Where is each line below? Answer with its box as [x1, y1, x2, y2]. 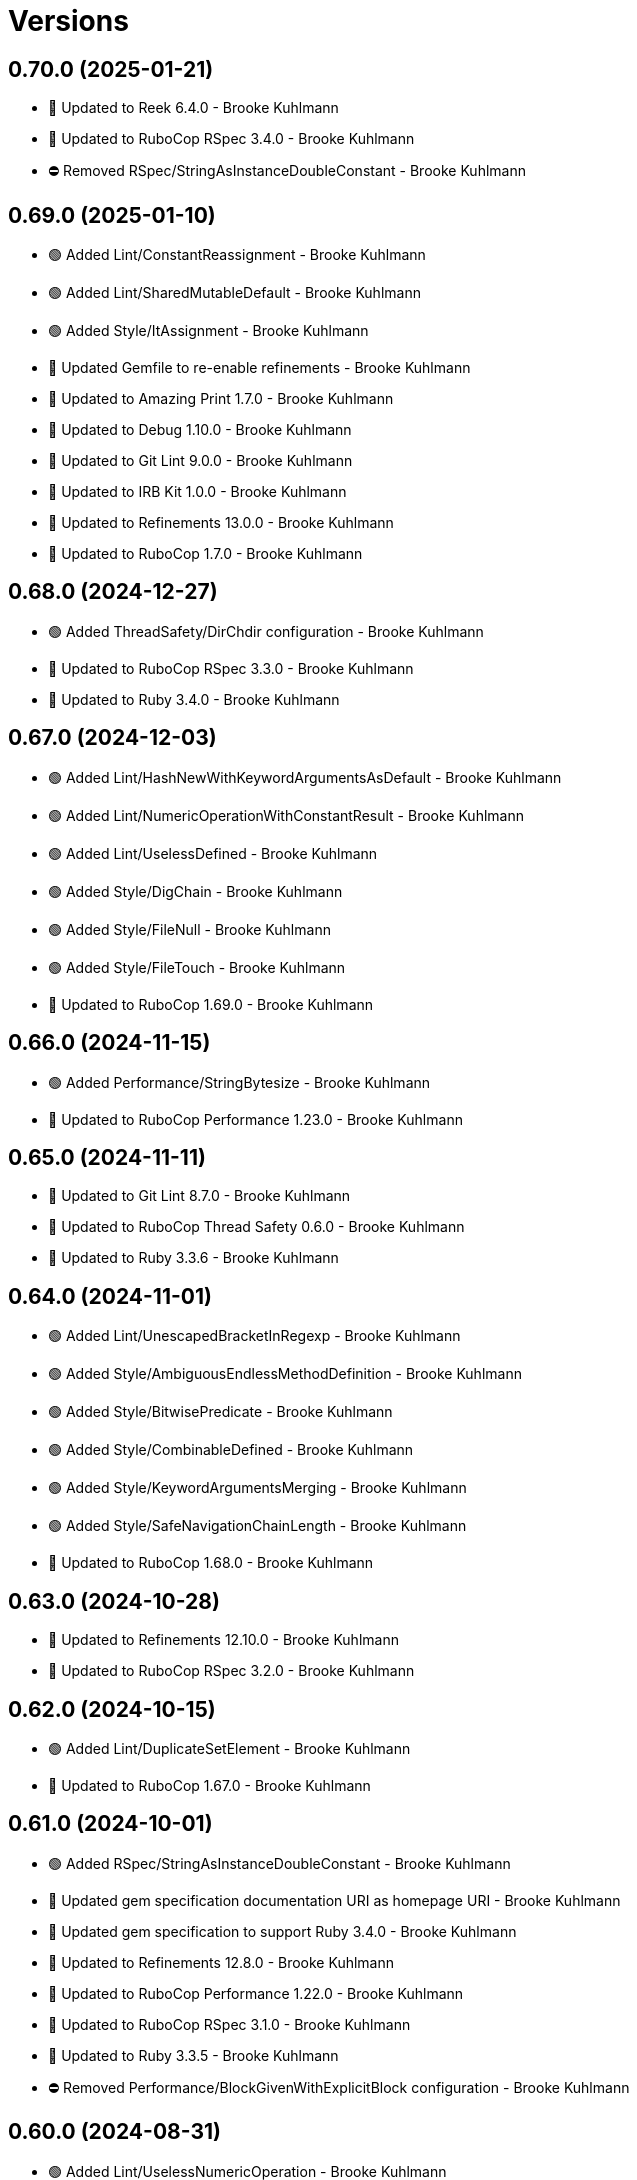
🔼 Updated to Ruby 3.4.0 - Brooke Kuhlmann [48, 690, 340, 708]
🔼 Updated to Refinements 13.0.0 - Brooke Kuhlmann [48, 514, 394, 532]
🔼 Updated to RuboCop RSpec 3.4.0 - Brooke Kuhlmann [48, 130, 415, 148]
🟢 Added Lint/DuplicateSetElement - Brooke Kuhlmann [48, 1739, 411, 1757]
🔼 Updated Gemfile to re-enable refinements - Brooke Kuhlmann [48, 359, 471, 377]
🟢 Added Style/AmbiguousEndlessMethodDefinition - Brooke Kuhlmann [48, 1365, 522, 1383]
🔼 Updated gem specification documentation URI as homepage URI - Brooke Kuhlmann [48, 1891, 621, 1909]
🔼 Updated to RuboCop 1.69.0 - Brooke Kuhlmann [48, 995, 374, 1013]
